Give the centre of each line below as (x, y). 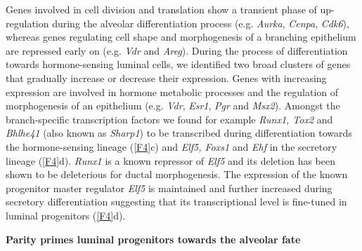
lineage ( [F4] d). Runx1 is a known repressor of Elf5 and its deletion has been (170, 160)
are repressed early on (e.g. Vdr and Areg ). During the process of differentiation (177, 50)
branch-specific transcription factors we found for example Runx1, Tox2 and (169, 119)
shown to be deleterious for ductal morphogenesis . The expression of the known (177, 174)
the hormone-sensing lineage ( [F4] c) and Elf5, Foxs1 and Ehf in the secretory (172, 146)
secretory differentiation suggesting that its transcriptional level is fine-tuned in (176, 202)
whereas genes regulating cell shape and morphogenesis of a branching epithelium (181, 37)
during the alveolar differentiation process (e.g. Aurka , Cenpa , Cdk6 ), (201, 23)
